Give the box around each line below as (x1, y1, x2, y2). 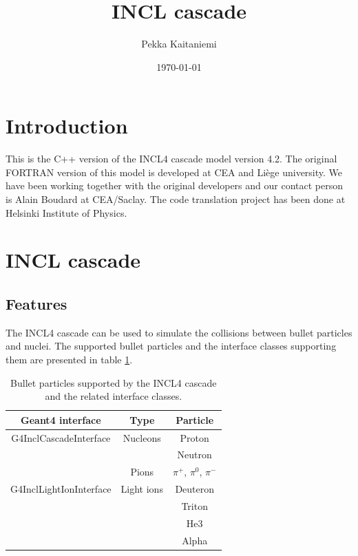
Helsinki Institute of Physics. (6, 205, 127, 220)
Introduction (6, 111, 128, 140)
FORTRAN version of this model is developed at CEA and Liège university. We (6, 164, 343, 179)
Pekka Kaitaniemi (141, 36, 217, 51)
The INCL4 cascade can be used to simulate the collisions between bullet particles (6, 325, 352, 339)
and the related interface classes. (45, 389, 182, 403)
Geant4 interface (21, 412, 101, 427)
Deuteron (175, 482, 215, 496)
